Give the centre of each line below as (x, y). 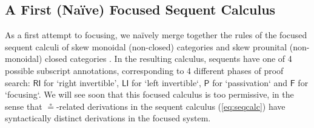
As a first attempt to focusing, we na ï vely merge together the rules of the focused (156, 35)
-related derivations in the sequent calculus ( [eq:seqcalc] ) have (171, 106)
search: (18, 82)
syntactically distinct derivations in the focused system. (108, 118)
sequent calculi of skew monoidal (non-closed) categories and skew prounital (146, 46)
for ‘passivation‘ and (250, 82)
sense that (24, 106)
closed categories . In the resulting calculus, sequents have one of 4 (169, 59)
